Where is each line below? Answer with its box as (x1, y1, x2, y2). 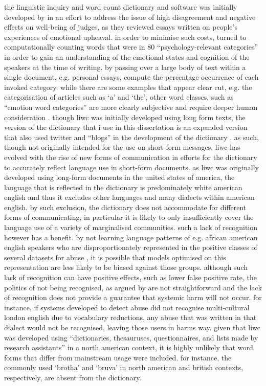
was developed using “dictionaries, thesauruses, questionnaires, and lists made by (4, 332, 258, 343)
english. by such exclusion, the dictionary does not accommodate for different (4, 201, 247, 212)
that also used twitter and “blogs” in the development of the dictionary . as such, (4, 131, 259, 142)
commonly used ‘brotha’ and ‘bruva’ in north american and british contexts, (4, 362, 243, 373)
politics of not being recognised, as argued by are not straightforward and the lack (4, 282, 262, 292)
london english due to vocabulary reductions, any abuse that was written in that (4, 312, 257, 323)
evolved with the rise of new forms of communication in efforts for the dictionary (4, 151, 257, 162)
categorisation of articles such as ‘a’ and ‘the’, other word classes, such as (4, 92, 234, 102)
